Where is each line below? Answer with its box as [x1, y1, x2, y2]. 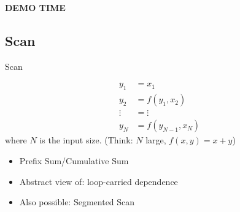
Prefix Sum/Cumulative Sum [19, 154, 129, 167]
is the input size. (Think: [39, 134, 133, 146]
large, [145, 134, 166, 146]
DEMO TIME [5, 1, 66, 13]
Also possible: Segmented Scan [19, 195, 135, 208]
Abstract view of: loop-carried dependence [19, 175, 178, 187]
